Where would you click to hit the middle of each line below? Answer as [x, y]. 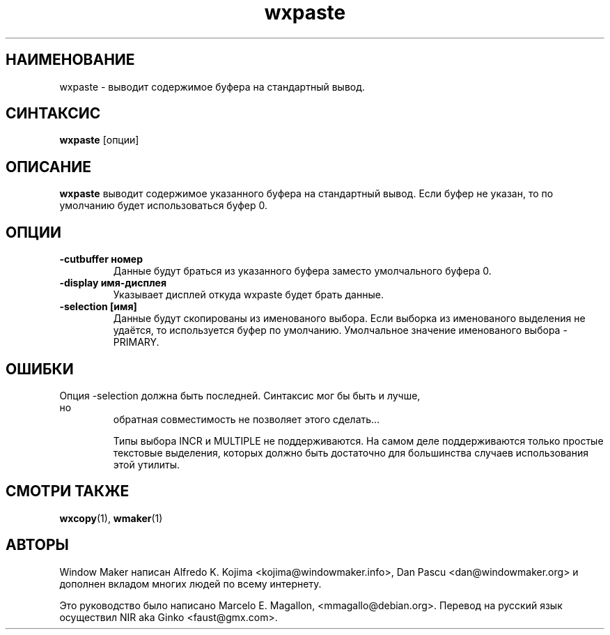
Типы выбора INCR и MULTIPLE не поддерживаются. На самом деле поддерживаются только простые [358, 441]
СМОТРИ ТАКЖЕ [68, 491]
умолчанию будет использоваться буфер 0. [164, 206]
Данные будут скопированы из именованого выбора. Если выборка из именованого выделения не [349, 319]
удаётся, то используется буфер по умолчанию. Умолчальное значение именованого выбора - [340, 330]
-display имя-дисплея [113, 283]
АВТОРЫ [37, 545]
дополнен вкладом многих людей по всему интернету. [190, 583]
